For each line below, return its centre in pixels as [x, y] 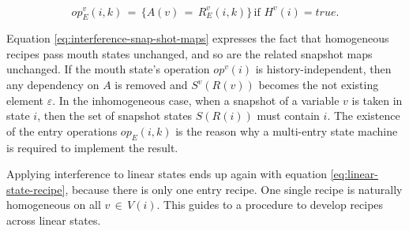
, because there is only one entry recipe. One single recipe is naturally [234, 189]
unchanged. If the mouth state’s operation [108, 69]
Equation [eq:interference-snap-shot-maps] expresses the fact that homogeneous [198, 38]
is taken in [377, 100]
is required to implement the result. [92, 147]
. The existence [364, 115]
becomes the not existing [319, 85]
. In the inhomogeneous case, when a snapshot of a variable [196, 100]
